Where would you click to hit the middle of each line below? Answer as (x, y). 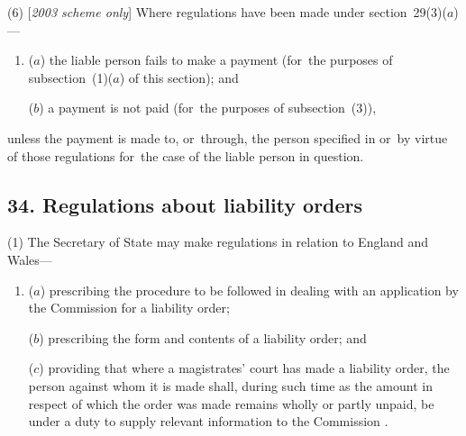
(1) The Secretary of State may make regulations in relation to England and (218, 242)
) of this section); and (179, 77)
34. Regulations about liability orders (185, 204)
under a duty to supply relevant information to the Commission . (208, 421)
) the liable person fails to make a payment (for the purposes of (216, 60)
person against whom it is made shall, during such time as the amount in (230, 385)
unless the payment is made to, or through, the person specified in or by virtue (228, 137)
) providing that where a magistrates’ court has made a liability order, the (244, 368)
